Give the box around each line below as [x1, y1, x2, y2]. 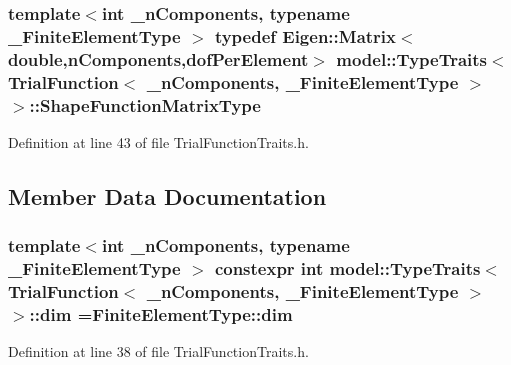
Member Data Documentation [8, 180, 327, 211]
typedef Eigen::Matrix [214, 23, 397, 48]
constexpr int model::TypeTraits [214, 256, 481, 281]
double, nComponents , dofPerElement [8, 46, 309, 71]
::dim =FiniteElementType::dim [29, 301, 293, 326]
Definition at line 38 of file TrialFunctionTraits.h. [8, 341, 309, 362]
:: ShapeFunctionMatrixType [29, 92, 261, 117]
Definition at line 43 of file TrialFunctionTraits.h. [8, 131, 309, 152]
